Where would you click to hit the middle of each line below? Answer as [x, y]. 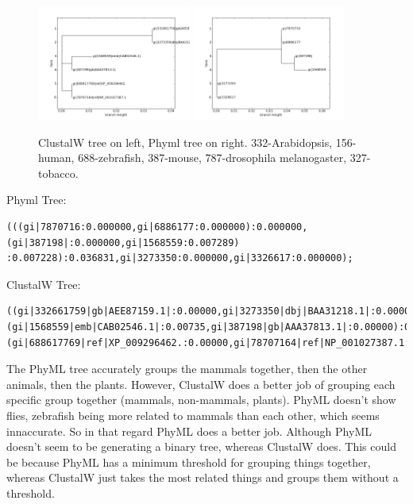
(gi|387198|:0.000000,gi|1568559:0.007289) [123, 242]
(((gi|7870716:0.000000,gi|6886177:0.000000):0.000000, [157, 227]
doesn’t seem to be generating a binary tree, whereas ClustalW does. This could [201, 446]
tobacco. [58, 173]
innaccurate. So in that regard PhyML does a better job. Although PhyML [189, 431]
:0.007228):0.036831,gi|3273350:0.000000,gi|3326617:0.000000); [180, 258]
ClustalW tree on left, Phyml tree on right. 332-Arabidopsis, [185, 142]
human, [56, 158]
